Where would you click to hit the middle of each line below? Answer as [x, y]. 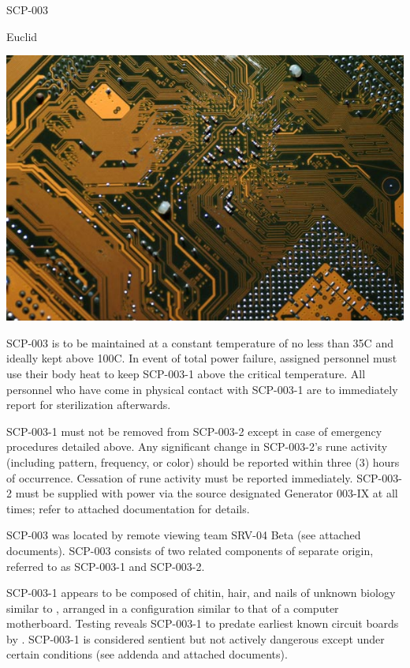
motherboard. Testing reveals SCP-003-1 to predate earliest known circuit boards [203, 623]
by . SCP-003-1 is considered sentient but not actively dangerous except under [196, 638]
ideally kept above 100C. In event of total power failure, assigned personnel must [202, 358]
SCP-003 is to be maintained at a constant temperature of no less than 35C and [200, 342]
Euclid [22, 36]
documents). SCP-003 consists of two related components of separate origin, [190, 550]
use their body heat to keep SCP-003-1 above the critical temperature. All [186, 373]
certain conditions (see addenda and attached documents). [147, 654]
